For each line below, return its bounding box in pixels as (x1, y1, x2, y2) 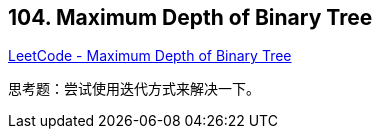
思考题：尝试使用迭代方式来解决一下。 (8, 80, 260, 98)
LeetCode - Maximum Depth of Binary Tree (8, 47, 292, 65)
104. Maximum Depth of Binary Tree (8, 5, 373, 30)
